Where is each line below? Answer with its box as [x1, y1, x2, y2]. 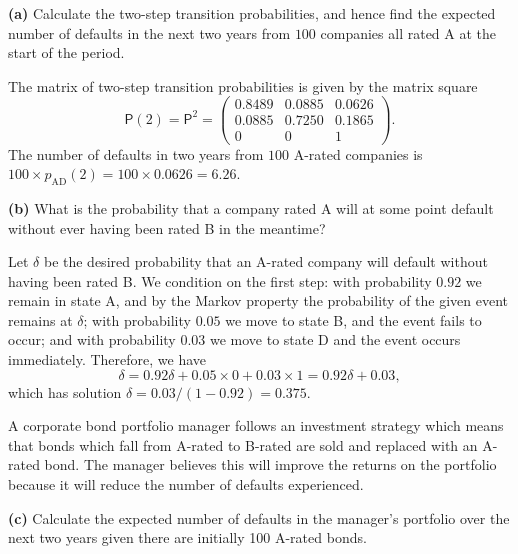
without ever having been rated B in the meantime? [8, 217, 326, 238]
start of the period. [8, 42, 125, 63]
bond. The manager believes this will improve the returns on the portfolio [44, 454, 497, 475]
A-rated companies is [293, 143, 423, 164]
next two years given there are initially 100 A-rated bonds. [8, 527, 367, 548]
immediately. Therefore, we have [8, 349, 207, 370]
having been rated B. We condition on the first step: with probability [8, 270, 432, 291]
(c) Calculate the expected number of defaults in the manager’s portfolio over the [8, 507, 510, 528]
